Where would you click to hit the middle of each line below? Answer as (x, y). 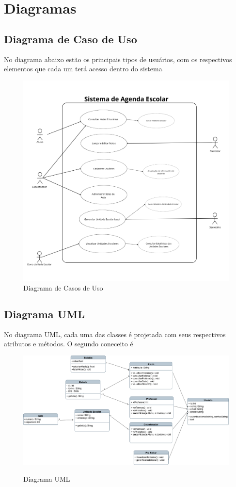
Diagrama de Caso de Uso (71, 39)
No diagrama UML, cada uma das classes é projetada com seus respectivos (115, 334)
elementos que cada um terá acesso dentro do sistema (83, 69)
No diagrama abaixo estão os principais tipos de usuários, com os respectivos (118, 59)
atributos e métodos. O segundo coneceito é (69, 344)
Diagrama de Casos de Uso (63, 288)
